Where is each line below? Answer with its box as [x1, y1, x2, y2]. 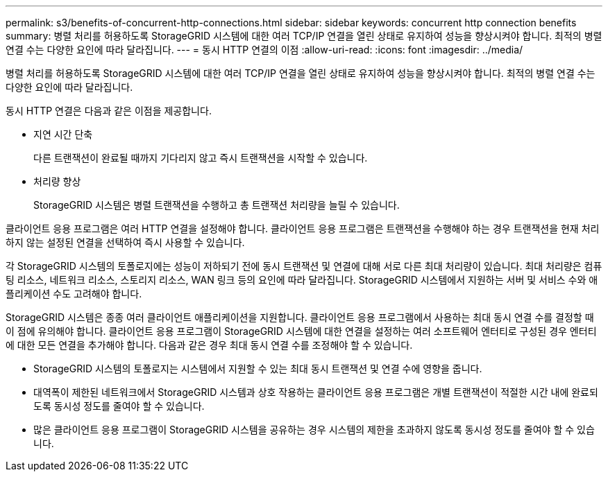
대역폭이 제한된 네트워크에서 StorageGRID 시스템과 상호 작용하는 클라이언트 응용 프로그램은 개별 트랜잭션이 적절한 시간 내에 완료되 [33, 386, 598, 398]
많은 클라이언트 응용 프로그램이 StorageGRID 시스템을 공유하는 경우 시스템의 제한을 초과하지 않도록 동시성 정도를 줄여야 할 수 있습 [33, 424, 595, 435]
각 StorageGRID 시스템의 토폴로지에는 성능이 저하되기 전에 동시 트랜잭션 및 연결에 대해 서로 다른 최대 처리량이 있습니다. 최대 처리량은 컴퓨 [6, 260, 602, 272]
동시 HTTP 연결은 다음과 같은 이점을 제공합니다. [6, 105, 212, 116]
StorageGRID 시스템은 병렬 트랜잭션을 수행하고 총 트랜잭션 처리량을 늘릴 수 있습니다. [33, 199, 400, 211]
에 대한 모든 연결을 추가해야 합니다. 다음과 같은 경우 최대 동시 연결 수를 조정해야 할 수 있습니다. [6, 339, 413, 351]
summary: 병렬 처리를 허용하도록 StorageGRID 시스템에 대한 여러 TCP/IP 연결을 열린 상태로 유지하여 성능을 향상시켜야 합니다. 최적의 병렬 [6, 30, 602, 42]
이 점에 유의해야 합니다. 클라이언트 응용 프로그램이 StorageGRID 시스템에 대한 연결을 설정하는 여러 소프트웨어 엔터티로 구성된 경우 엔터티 [6, 325, 597, 337]
